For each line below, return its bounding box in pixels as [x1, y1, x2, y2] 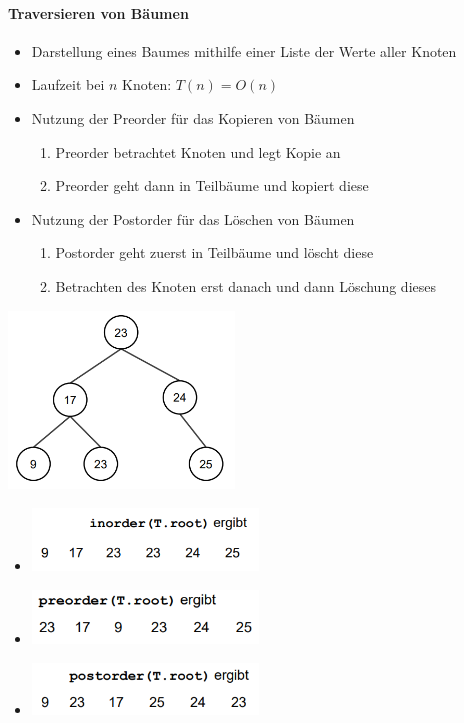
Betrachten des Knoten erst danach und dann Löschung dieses [55, 275, 436, 296]
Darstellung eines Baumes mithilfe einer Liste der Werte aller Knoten [31, 40, 457, 61]
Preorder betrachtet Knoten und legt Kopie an [55, 141, 341, 162]
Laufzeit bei [31, 74, 105, 95]
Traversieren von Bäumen [8, 2, 189, 23]
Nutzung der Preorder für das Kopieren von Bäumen [31, 107, 355, 128]
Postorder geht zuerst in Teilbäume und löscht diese [55, 242, 374, 263]
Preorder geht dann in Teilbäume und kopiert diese [55, 175, 369, 196]
